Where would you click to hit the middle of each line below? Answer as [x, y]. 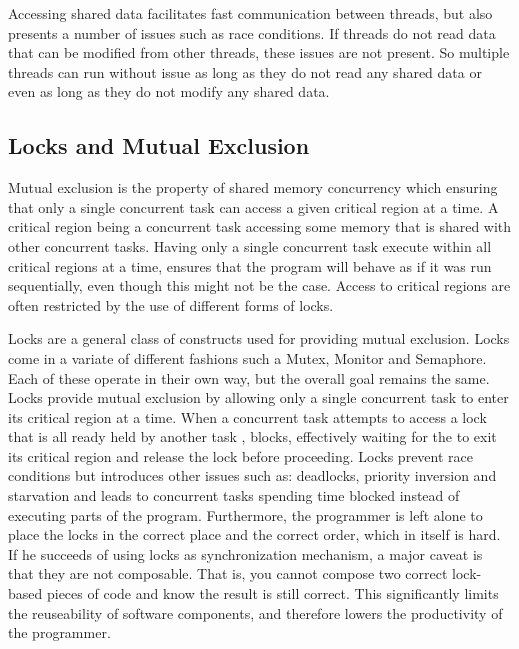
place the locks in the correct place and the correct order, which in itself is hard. [254, 534]
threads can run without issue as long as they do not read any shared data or [245, 71]
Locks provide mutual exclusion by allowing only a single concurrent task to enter [258, 397]
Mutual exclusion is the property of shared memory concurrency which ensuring [253, 187]
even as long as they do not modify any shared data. [169, 91]
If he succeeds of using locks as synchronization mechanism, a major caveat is [245, 553]
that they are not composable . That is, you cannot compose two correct [228, 573]
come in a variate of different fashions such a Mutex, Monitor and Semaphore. [247, 357]
